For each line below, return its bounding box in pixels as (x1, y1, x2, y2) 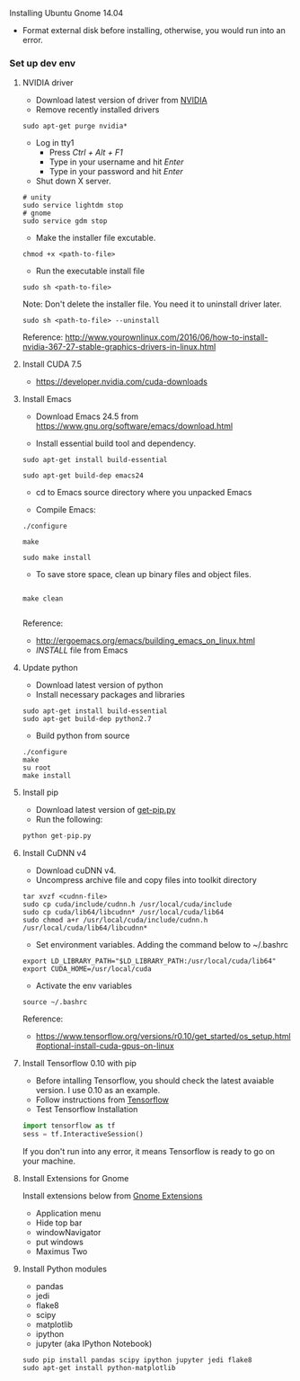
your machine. (22, 1155, 76, 1166)
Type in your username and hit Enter (49, 156, 184, 167)
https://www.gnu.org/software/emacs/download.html (35, 421, 234, 432)
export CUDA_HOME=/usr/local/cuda (22, 965, 152, 974)
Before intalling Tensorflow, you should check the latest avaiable (35, 1075, 275, 1086)
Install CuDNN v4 (22, 848, 87, 859)
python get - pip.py (22, 832, 92, 841)
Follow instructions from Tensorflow (35, 1094, 169, 1105)
